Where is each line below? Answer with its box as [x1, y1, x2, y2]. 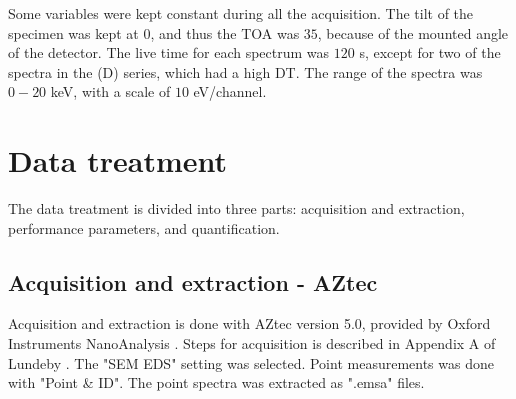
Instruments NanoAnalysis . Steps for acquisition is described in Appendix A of [8, 333, 496, 354]
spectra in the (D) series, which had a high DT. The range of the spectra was [8, 61, 483, 82]
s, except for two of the [359, 42, 501, 63]
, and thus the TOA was [150, 22, 300, 43]
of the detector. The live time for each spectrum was [8, 42, 330, 63]
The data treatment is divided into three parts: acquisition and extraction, [8, 198, 465, 219]
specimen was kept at [8, 22, 139, 43]
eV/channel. [193, 81, 267, 102]
